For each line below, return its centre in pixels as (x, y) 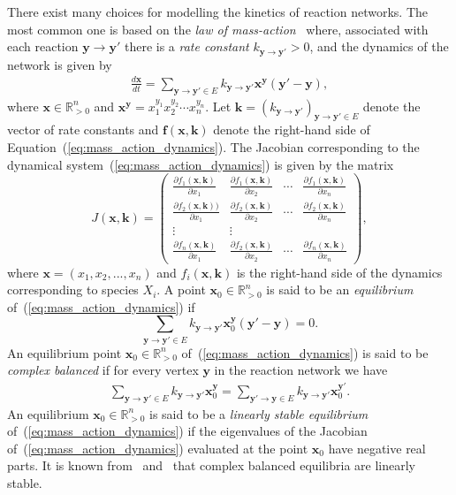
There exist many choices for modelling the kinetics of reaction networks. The (218, 11)
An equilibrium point (65, 352)
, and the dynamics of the (379, 46)
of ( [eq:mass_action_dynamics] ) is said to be (305, 352)
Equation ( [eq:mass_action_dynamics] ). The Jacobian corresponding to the (213, 146)
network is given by (60, 64)
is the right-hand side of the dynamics (339, 272)
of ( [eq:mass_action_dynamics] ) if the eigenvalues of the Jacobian (187, 431)
